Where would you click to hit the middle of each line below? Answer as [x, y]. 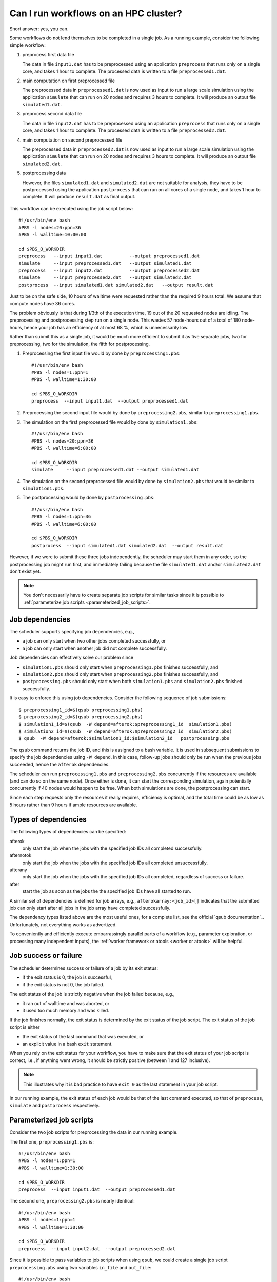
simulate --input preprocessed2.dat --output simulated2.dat [105, 278]
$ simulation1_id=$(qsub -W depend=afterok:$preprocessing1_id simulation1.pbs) [125, 724]
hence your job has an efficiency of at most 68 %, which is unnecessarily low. [106, 327]
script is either [25, 1027]
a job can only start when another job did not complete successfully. [95, 648]
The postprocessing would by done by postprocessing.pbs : [88, 498]
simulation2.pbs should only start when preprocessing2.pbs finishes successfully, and [120, 674]
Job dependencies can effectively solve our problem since [71, 658]
